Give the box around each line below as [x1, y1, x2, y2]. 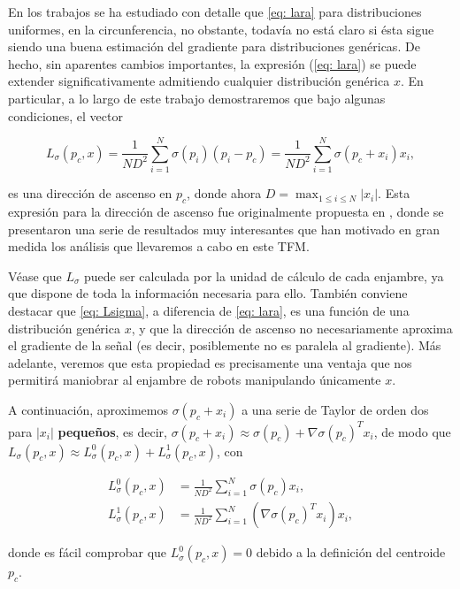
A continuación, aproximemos [8, 401, 168, 419]
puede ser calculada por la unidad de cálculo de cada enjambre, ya [83, 266, 444, 285]
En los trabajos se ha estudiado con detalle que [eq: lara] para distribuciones [8, 3, 422, 20]
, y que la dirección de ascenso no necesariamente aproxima [131, 318, 453, 337]
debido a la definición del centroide [256, 543, 446, 562]
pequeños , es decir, [57, 422, 167, 440]
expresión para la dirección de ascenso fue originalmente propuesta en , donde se [8, 203, 444, 221]
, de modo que [373, 422, 451, 440]
